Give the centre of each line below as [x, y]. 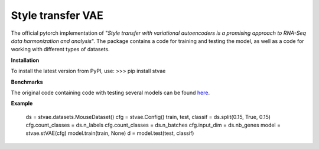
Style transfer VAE [57, 15]
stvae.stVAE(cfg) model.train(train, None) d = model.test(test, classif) [110, 133]
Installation [25, 60]
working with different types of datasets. [60, 49]
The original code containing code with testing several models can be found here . [110, 92]
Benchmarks [27, 82]
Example [22, 104]
